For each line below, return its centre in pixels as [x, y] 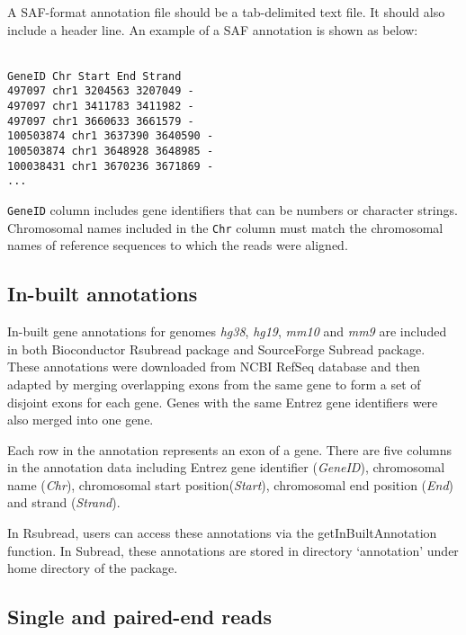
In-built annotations [103, 294]
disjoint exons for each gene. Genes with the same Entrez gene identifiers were [223, 402]
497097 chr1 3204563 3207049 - [101, 91]
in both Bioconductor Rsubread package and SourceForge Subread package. [216, 349]
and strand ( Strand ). [64, 502]
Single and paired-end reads [140, 617]
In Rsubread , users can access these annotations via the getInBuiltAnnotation [222, 533]
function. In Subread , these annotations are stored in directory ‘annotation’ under [233, 550]
